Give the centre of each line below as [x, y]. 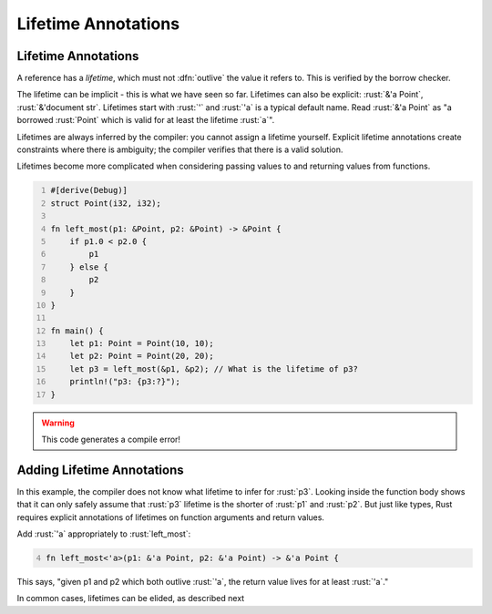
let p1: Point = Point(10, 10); [142, 343]
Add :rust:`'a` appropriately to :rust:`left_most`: [104, 534]
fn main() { [77, 331]
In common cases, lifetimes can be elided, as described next [131, 599]
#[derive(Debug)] [89, 190]
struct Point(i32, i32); [106, 203]
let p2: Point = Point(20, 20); [142, 356]
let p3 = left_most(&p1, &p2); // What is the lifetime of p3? [214, 368]
